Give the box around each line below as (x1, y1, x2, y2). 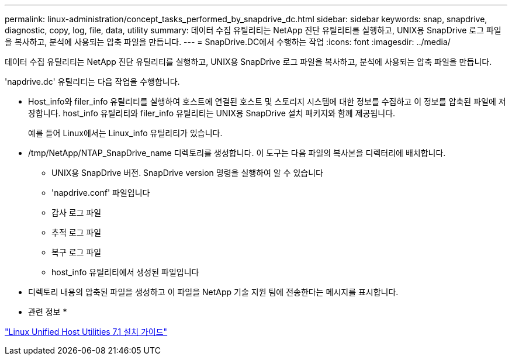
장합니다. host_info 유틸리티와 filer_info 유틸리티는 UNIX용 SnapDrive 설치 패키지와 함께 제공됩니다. (28, 108, 396, 118)
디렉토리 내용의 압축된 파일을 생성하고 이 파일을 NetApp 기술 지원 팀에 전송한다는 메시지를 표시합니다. (28, 287, 399, 297)
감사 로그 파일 (51, 207, 102, 217)
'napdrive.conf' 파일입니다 (51, 188, 150, 198)
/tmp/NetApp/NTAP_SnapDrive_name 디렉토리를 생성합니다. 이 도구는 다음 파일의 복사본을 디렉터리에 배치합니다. (28, 148, 446, 158)
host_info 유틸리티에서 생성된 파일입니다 (51, 267, 199, 277)
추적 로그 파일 (51, 227, 102, 237)
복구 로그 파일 (51, 247, 102, 257)
